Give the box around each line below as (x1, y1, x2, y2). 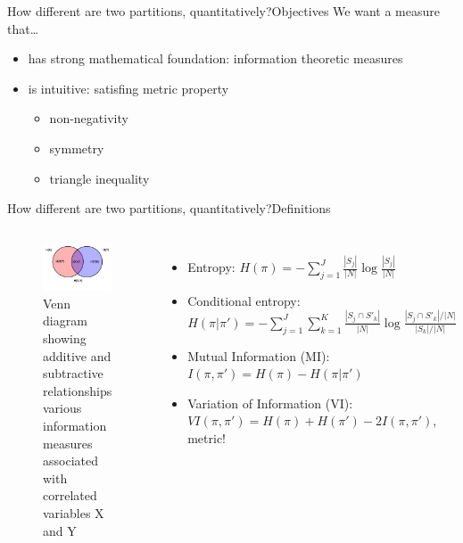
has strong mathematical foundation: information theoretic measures (28, 49, 403, 68)
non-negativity (49, 109, 128, 128)
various (43, 399, 82, 417)
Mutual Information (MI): (187, 346, 330, 365)
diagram (43, 311, 87, 330)
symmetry (49, 138, 104, 157)
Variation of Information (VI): (187, 393, 353, 412)
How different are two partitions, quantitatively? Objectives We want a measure (7, 2, 440, 20)
